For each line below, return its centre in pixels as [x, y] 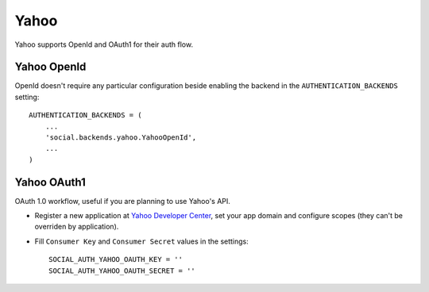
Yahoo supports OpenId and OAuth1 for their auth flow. [104, 44]
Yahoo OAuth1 [50, 182]
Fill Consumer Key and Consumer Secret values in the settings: [142, 241]
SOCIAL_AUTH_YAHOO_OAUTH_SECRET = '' [122, 271]
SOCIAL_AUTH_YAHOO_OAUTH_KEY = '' [116, 259]
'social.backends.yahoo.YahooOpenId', [121, 138]
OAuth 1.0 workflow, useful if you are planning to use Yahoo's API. [122, 201]
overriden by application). [77, 227]
